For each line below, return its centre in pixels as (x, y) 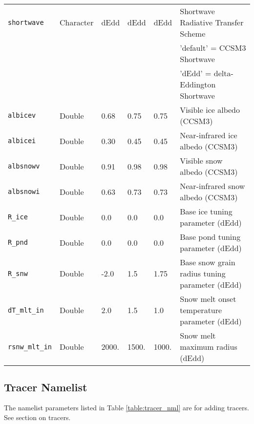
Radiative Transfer (212, 22)
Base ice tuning (206, 211)
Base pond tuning (210, 237)
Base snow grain (208, 262)
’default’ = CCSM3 (213, 48)
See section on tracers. (37, 417)
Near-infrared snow (212, 186)
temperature (201, 310)
